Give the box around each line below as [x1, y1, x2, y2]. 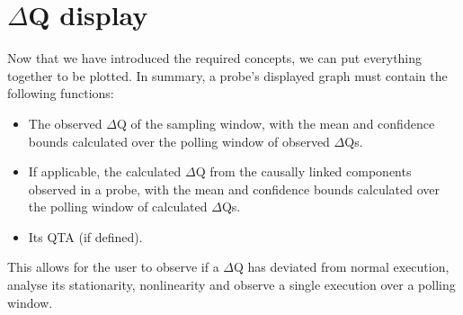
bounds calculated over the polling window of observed [28, 131, 330, 150]
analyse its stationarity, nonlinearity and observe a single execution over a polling [7, 275, 456, 294]
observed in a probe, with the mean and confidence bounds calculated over [28, 179, 441, 198]
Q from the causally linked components [195, 162, 412, 181]
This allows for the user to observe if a [7, 257, 219, 276]
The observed [28, 113, 102, 132]
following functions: [7, 84, 114, 103]
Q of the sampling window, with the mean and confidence [116, 113, 435, 132]
